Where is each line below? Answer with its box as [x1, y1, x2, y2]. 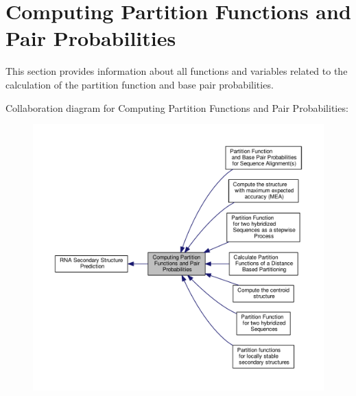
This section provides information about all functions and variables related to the [5, 64, 348, 78]
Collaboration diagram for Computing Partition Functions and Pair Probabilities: [5, 100, 348, 115]
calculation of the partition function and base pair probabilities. [5, 77, 274, 91]
